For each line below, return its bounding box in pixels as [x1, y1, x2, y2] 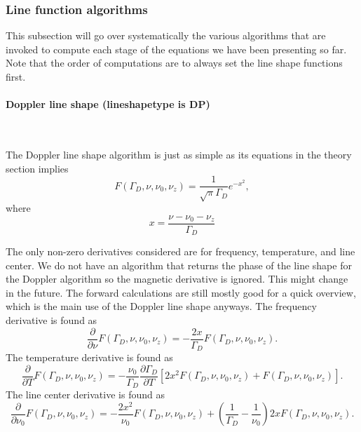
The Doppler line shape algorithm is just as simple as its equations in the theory [6, 147, 352, 161]
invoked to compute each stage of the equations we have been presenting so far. [6, 41, 347, 56]
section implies [6, 161, 69, 175]
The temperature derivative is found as [6, 350, 173, 365]
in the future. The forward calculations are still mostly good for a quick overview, [6, 285, 356, 299]
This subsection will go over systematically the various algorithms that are [6, 28, 326, 43]
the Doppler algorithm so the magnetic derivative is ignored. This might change [6, 271, 348, 286]
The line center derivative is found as [6, 387, 165, 402]
